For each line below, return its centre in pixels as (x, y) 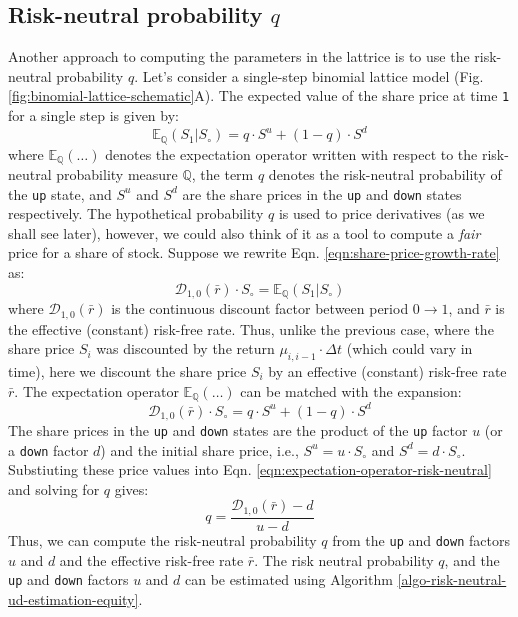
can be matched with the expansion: (351, 390)
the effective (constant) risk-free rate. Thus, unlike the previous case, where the (251, 328)
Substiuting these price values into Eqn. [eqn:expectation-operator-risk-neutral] (250, 469)
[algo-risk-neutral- (452, 579)
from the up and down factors (421, 539)
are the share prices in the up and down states (322, 193)
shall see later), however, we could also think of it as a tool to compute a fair (244, 232)
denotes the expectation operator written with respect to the (291, 153)
